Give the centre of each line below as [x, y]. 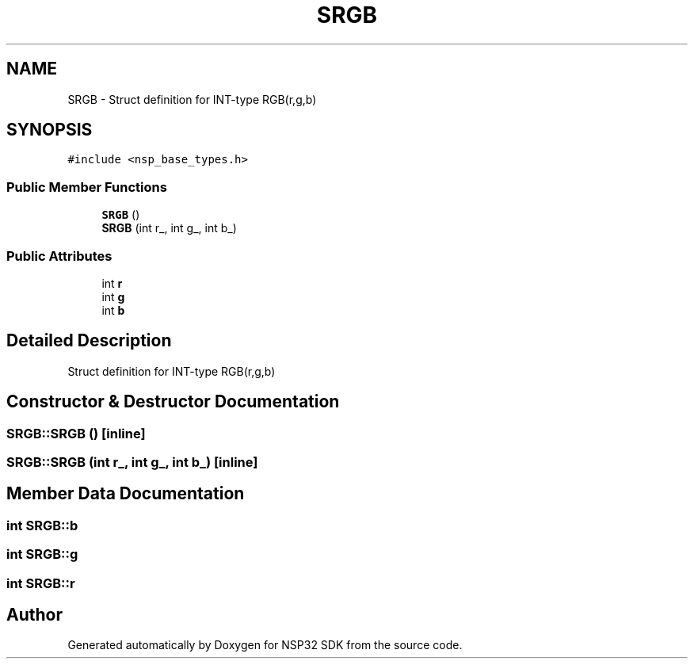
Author [34, 615]
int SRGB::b [42, 525]
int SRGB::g [42, 554]
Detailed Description [89, 341]
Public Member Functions [87, 187]
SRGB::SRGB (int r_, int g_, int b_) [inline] [132, 462]
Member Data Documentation [126, 494]
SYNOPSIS [50, 130]
